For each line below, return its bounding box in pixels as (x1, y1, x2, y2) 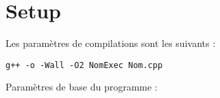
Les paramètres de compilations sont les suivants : (5, 36, 216, 50)
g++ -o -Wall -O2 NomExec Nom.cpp (5, 60, 163, 70)
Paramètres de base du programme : (5, 80, 158, 94)
